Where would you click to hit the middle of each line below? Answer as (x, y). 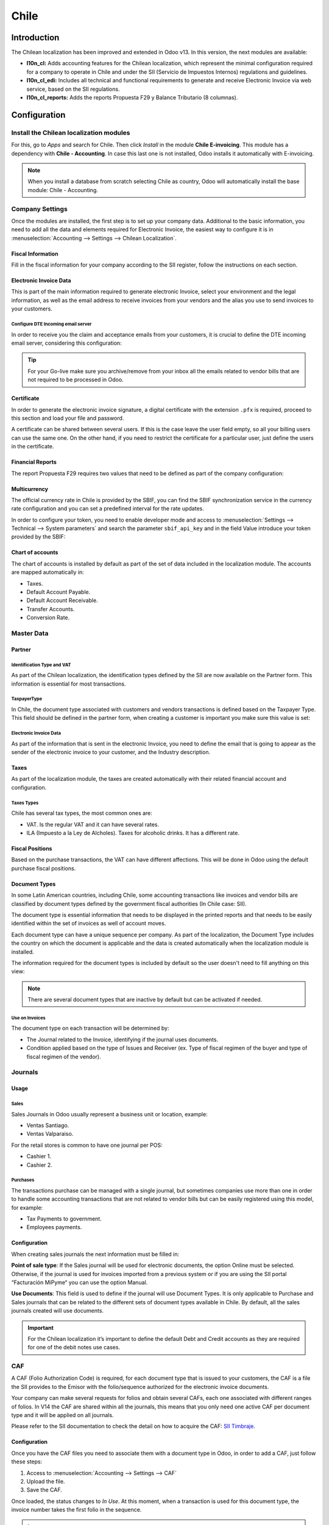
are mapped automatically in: (48, 572)
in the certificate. (33, 447)
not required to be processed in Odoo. (76, 380)
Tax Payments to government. (64, 1219)
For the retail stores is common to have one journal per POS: (87, 1145)
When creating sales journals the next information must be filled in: (95, 1254)
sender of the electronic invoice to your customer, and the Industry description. (111, 752)
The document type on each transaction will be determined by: (90, 1028)
